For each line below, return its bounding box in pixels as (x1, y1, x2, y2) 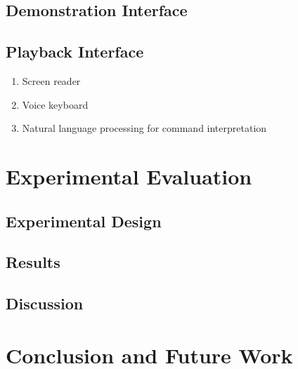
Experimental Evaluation (6, 161, 252, 190)
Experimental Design (6, 210, 162, 232)
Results (6, 251, 60, 273)
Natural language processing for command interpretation (22, 121, 267, 135)
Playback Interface (6, 41, 144, 62)
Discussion (6, 293, 84, 314)
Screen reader (22, 73, 81, 88)
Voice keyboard (22, 97, 89, 112)
